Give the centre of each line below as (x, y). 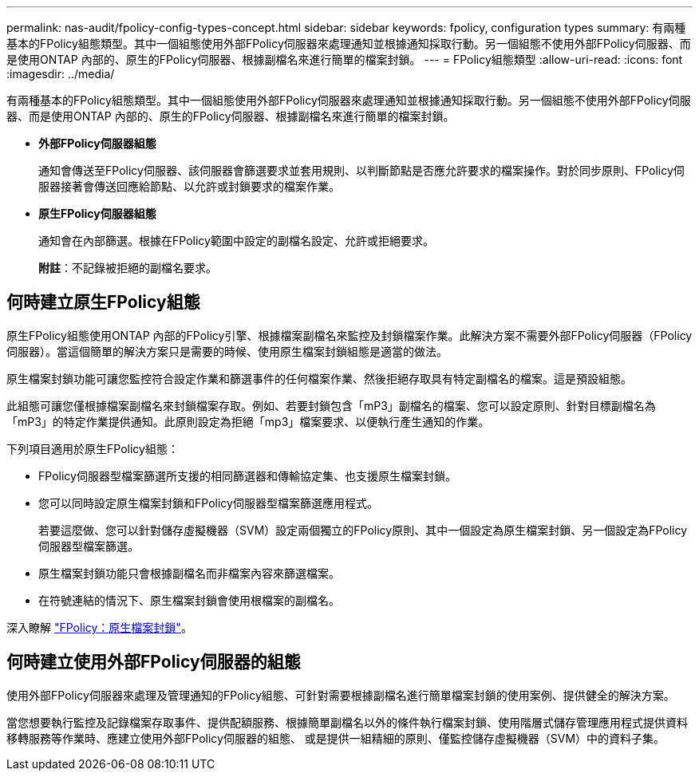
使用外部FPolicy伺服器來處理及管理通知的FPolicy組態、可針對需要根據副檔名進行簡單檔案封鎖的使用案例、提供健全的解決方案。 (341, 695)
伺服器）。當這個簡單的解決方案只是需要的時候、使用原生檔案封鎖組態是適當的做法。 (227, 351)
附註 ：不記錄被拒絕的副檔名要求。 (128, 268)
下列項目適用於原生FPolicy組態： (93, 448)
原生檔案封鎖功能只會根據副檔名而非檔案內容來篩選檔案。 (189, 573)
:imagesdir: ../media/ (61, 74)
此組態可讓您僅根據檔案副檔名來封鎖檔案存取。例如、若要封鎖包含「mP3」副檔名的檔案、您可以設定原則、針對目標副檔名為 (331, 405)
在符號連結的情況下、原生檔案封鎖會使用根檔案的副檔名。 (189, 600)
